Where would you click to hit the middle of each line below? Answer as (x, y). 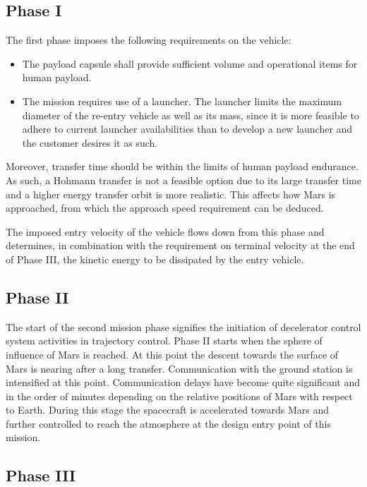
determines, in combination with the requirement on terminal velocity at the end (180, 245)
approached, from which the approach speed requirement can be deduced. (165, 208)
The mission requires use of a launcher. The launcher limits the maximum (182, 101)
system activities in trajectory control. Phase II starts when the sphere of (164, 341)
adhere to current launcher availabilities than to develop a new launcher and (187, 129)
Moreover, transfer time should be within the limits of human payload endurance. (182, 166)
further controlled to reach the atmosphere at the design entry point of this (168, 423)
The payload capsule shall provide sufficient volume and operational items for (190, 63)
